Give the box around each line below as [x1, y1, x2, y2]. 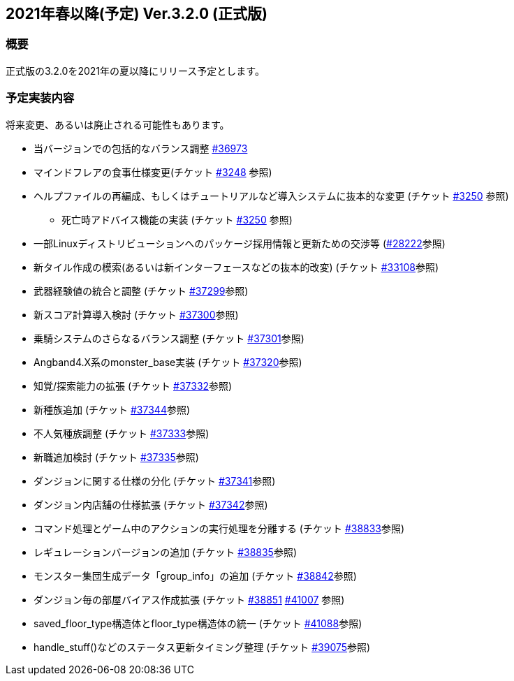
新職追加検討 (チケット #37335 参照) [34, 451, 199, 463]
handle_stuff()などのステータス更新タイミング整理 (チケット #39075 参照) [34, 640, 371, 653]
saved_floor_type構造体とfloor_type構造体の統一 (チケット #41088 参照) [34, 617, 362, 629]
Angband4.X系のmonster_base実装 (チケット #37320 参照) [34, 356, 302, 368]
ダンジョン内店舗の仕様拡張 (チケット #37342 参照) [34, 498, 268, 511]
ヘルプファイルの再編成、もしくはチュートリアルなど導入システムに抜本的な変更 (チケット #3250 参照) [34, 189, 509, 202]
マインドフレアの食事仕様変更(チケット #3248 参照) [34, 166, 272, 178]
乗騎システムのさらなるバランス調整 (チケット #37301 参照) [34, 332, 304, 344]
